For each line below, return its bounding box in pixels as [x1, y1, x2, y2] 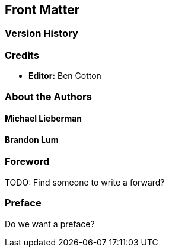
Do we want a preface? [5, 218, 95, 229]
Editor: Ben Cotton [28, 71, 101, 81]
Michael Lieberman [5, 113, 82, 124]
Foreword [5, 155, 50, 168]
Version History [5, 27, 78, 40]
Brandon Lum [5, 134, 59, 145]
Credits [5, 49, 39, 61]
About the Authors [5, 90, 92, 103]
